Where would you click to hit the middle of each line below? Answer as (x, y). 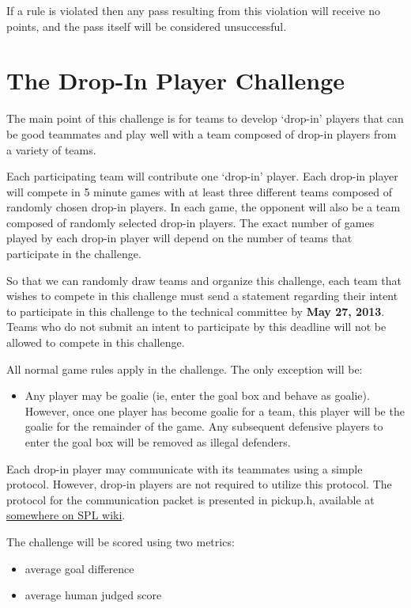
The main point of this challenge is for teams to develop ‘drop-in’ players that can (205, 118)
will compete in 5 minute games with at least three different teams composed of (199, 191)
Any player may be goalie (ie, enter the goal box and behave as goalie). (197, 395)
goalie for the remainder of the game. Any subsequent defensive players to (204, 426)
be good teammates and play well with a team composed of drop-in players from (202, 133)
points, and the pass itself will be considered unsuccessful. (147, 26)
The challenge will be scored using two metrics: (121, 541)
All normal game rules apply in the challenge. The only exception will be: (185, 369)
